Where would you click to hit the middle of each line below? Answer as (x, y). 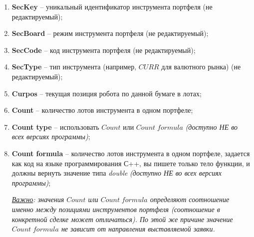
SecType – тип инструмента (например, (74, 67)
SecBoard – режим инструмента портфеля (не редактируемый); (110, 33)
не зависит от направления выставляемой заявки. (138, 229)
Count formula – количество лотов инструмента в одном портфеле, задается (131, 153)
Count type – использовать (55, 126)
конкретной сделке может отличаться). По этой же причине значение (122, 219)
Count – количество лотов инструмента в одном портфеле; (102, 110)
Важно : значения (38, 199)
